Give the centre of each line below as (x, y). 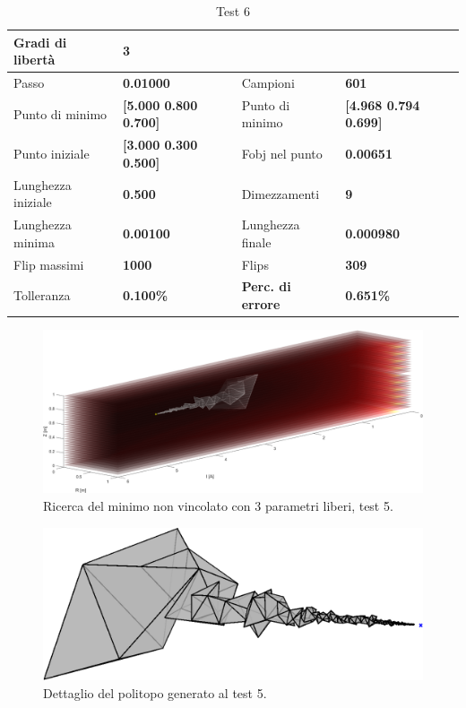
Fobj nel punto (282, 154)
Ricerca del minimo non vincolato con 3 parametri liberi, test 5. (218, 505)
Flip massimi (49, 264)
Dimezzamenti (280, 193)
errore (261, 304)
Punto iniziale (52, 154)
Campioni (268, 83)
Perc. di (266, 286)
